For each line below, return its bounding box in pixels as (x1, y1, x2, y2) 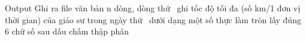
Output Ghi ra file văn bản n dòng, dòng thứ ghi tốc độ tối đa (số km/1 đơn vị (5, 2, 301, 14)
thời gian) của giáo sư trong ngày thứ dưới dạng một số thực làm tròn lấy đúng (5, 13, 301, 26)
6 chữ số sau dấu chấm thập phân (5, 25, 129, 37)
